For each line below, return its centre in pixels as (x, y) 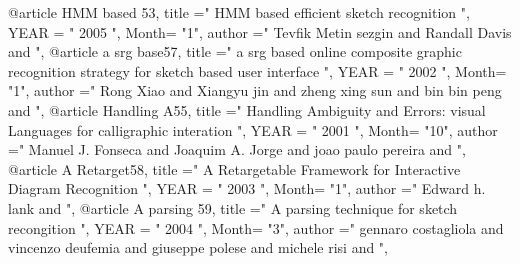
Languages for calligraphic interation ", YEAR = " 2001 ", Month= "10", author (253, 129)
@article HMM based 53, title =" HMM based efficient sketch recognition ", (239, 12)
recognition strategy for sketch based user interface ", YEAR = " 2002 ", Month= (257, 70)
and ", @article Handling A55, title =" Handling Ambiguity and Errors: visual (247, 109)
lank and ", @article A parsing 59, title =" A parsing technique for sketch (233, 207)
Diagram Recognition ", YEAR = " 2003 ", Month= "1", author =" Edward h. (247, 188)
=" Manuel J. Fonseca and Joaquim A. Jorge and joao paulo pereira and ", (237, 149)
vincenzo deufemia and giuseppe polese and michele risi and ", (198, 247)
